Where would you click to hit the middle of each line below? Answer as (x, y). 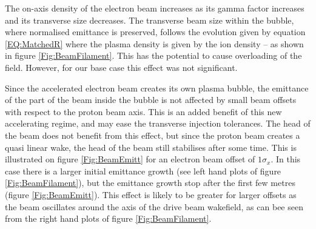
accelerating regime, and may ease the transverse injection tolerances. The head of (158, 123)
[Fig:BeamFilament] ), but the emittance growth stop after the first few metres (150, 183)
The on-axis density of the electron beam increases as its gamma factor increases (155, 8)
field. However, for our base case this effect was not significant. (121, 67)
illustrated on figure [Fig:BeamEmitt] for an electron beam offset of (130, 159)
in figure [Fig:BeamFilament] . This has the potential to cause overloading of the (153, 55)
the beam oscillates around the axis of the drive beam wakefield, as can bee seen (154, 206)
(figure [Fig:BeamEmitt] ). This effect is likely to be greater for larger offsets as (151, 194)
